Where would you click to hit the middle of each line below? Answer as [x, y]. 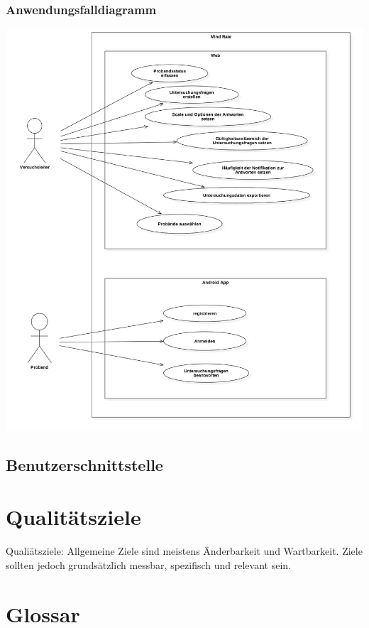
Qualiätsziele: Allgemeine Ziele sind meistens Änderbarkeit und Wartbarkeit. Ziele [184, 551]
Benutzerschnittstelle [84, 464]
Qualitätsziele [73, 517]
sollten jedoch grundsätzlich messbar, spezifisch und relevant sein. [148, 564]
